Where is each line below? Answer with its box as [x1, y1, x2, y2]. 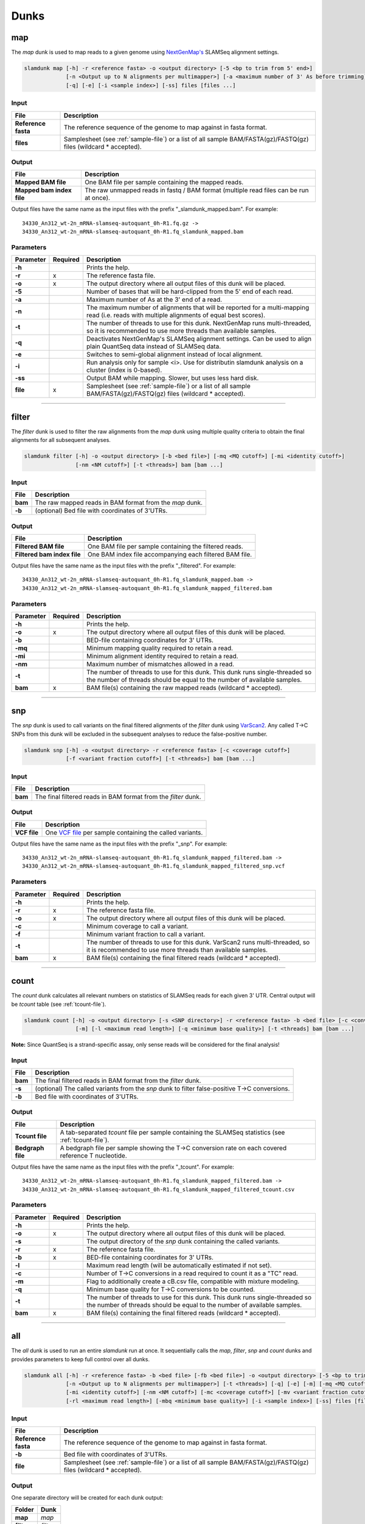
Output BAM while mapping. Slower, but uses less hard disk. [86, 374, 259, 382]
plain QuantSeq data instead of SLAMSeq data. [86, 342, 221, 351]
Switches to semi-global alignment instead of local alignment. [86, 351, 263, 359]
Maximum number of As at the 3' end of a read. [86, 296, 222, 304]
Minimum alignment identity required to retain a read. [86, 652, 238, 660]
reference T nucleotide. [60, 1151, 127, 1159]
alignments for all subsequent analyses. [11, 436, 111, 444]
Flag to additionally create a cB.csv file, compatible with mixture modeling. [86, 1277, 300, 1286]
